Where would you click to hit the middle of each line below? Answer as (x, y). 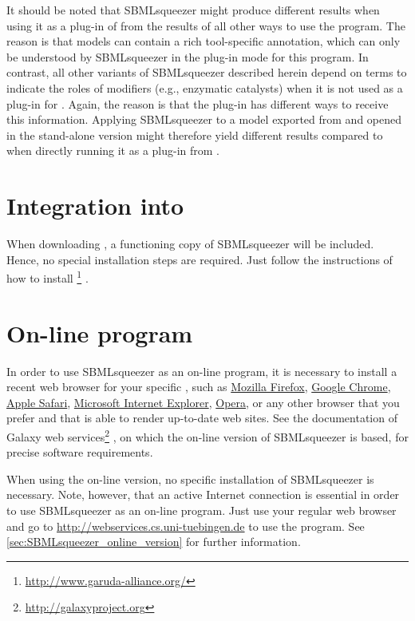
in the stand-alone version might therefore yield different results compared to (195, 134)
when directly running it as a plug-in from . (113, 150)
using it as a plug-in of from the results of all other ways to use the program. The (206, 25)
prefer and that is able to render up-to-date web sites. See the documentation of (202, 418)
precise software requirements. (80, 452)
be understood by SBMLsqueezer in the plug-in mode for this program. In (188, 56)
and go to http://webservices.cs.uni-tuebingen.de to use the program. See (186, 526)
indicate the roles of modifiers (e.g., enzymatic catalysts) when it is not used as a (205, 87)
